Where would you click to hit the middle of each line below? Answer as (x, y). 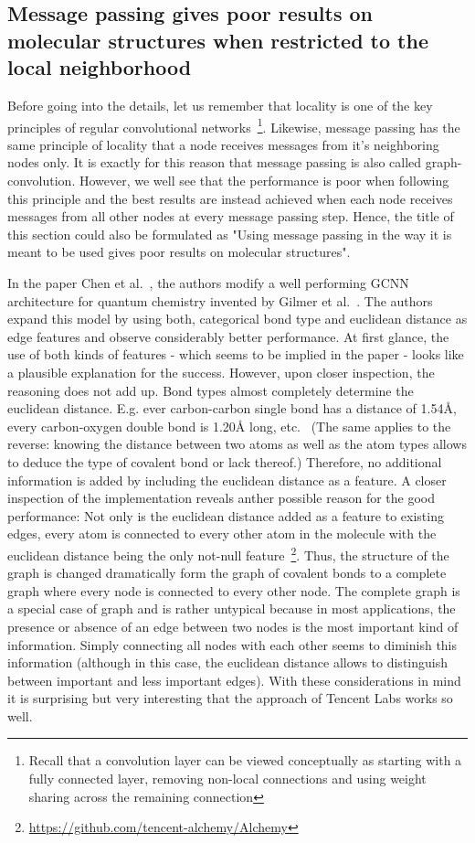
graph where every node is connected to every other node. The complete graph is (234, 590)
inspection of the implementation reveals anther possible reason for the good (221, 498)
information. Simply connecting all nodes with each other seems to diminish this (232, 644)
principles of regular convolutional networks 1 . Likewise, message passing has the (234, 125)
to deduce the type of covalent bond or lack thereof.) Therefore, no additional (225, 461)
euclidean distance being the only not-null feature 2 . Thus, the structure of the (228, 553)
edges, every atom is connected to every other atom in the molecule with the (222, 534)
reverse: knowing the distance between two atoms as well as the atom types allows (237, 444)
